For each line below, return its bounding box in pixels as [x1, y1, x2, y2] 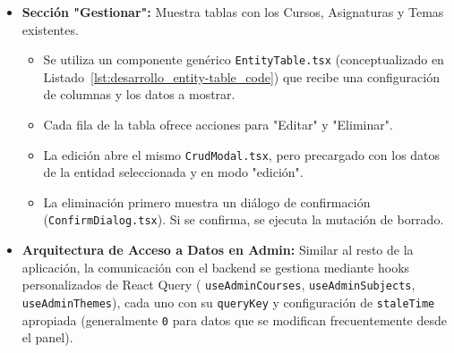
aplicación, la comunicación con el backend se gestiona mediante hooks [21, 257, 410, 276]
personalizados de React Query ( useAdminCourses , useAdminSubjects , [21, 275, 415, 294]
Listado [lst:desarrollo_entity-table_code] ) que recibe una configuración [43, 67, 441, 86]
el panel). [21, 328, 73, 347]
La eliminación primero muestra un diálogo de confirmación [43, 192, 371, 211]
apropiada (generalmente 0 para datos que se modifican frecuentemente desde [21, 310, 447, 329]
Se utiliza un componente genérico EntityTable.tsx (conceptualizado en [43, 50, 444, 69]
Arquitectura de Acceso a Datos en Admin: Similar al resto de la [21, 240, 414, 259]
